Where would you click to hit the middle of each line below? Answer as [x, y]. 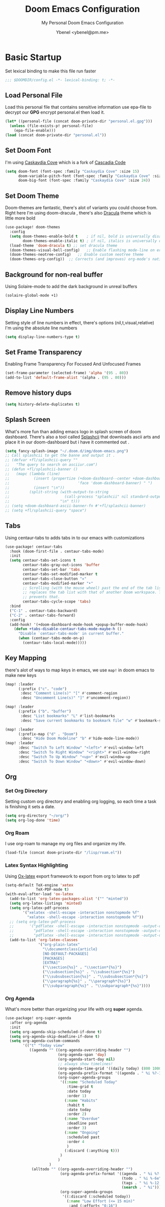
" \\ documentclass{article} [70, 949]
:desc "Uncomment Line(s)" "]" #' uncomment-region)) [76, 698]
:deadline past [82, 1123]
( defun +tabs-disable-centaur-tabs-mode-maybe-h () [68, 629]
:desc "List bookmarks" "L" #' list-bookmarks [68, 716]
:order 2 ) [77, 1114]
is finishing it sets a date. [30, 807]
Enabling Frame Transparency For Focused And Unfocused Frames [73, 364]
